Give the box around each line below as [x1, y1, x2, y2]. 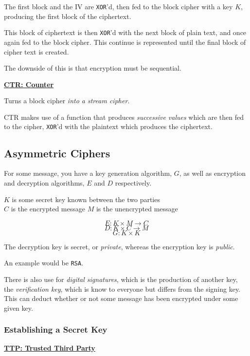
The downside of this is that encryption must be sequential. [4, 63, 181, 73]
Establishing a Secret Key [4, 323, 107, 336]
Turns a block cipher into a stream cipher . [4, 95, 130, 106]
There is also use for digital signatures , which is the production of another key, [4, 274, 238, 284]
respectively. [115, 177, 152, 187]
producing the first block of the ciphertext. [4, 11, 131, 21]
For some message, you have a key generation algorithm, [4, 168, 172, 178]
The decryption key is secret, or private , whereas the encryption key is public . [4, 241, 235, 251]
